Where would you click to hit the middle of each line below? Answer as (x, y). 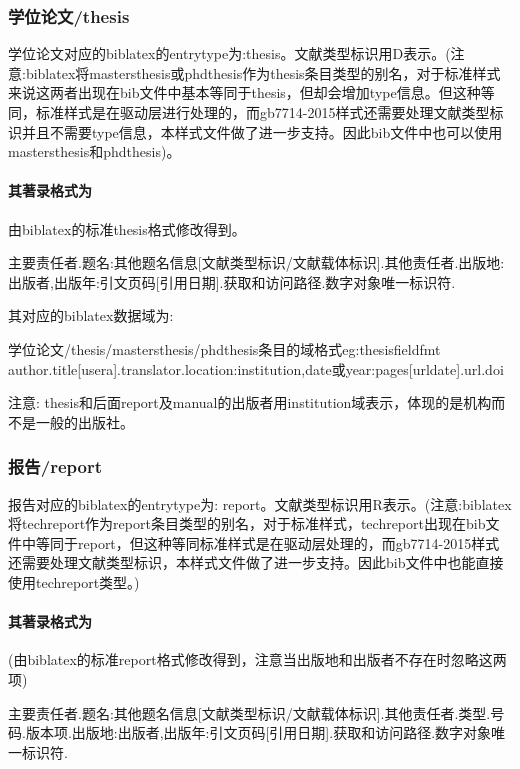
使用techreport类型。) (74, 581)
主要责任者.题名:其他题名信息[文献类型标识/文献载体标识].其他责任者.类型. (249, 712)
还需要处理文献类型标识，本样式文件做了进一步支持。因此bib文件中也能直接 (256, 562)
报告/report (55, 466)
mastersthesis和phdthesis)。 (94, 151)
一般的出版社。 (84, 421)
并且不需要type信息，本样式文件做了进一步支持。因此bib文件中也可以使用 (262, 131)
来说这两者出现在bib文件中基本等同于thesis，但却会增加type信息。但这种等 (251, 92)
